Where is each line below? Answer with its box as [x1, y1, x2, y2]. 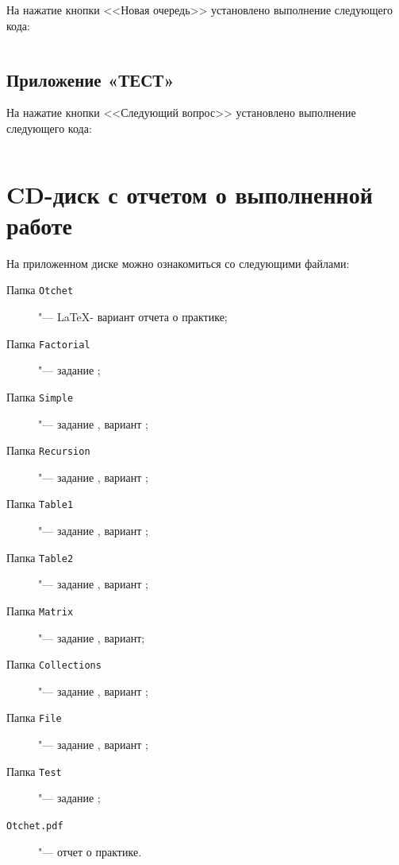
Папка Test [6, 762, 62, 779]
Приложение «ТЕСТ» [6, 67, 175, 91]
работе [6, 208, 73, 241]
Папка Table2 [6, 549, 74, 565]
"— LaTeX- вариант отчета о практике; [38, 308, 228, 325]
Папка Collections [6, 656, 102, 673]
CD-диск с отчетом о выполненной [6, 177, 373, 210]
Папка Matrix [6, 602, 74, 619]
